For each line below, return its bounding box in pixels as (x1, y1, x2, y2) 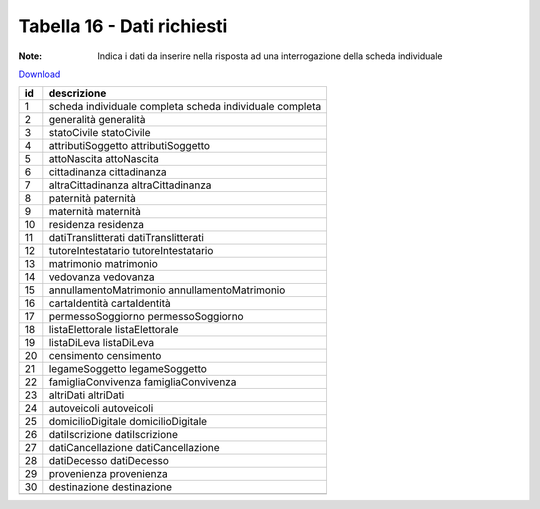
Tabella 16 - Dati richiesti (18, 15, 228, 37)
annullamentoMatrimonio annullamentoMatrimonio (48, 283, 286, 297)
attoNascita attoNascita (48, 152, 160, 166)
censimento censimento (48, 349, 162, 363)
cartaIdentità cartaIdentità (48, 296, 171, 310)
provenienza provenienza (48, 467, 169, 481)
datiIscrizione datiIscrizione (48, 428, 179, 442)
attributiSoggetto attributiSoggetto (48, 139, 210, 153)
